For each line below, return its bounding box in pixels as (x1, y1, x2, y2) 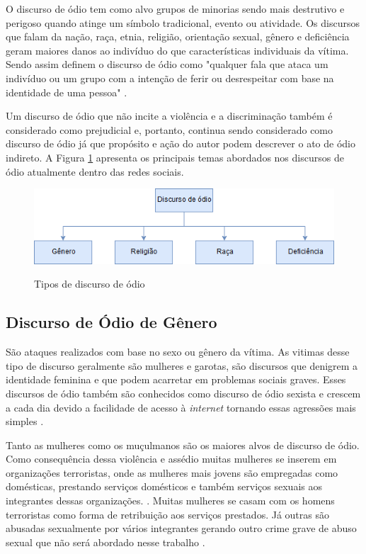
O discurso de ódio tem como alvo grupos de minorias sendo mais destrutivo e (6, 1, 345, 16)
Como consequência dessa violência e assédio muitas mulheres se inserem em (6, 451, 337, 466)
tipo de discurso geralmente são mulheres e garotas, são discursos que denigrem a (6, 358, 358, 373)
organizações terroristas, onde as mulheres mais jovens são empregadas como (6, 465, 338, 480)
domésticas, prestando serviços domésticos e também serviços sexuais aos (6, 479, 322, 494)
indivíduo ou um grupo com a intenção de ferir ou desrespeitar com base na (6, 70, 334, 85)
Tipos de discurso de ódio (34, 276, 145, 291)
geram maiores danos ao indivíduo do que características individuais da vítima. (6, 43, 349, 57)
